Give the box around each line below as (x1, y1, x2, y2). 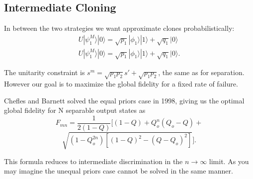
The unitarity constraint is (4, 67, 85, 78)
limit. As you (209, 156, 249, 166)
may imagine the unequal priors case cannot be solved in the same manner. (4, 166, 233, 176)
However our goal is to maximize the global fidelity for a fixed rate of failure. (4, 79, 238, 89)
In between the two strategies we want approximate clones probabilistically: (4, 23, 235, 33)
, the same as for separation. (158, 67, 245, 78)
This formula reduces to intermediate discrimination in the (4, 156, 183, 166)
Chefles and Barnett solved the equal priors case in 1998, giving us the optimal (4, 95, 245, 105)
